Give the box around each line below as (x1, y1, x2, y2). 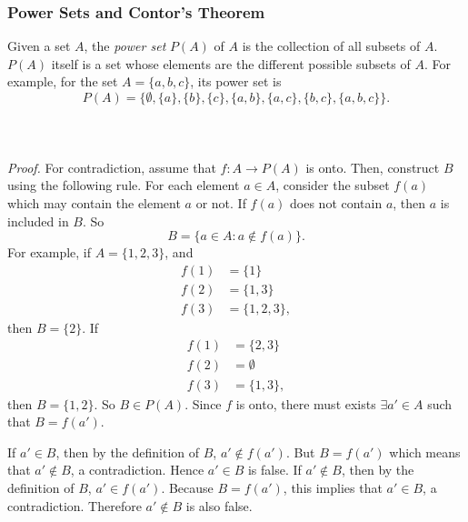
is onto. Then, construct (305, 157, 440, 176)
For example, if (7, 243, 92, 262)
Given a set (7, 36, 71, 55)
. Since (184, 394, 222, 413)
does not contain (290, 193, 383, 212)
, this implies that (283, 477, 383, 497)
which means (389, 442, 461, 461)
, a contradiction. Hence (70, 460, 204, 479)
